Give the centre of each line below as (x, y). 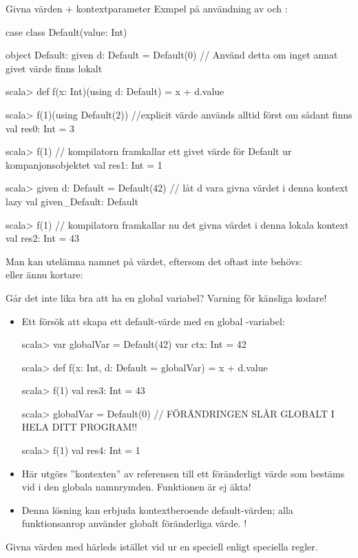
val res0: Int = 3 (40, 128)
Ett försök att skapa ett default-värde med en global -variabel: (153, 321)
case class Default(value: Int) (66, 31)
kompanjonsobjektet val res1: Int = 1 (84, 164)
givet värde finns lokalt (54, 68)
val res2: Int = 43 (43, 238)
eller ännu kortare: (44, 275)
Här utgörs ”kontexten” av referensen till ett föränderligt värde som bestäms (183, 473)
